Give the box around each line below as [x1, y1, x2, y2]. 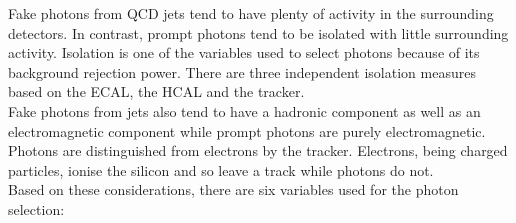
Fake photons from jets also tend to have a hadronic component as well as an [8, 100, 481, 121]
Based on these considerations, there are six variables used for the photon [8, 179, 459, 200]
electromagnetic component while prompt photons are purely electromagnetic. [8, 120, 486, 141]
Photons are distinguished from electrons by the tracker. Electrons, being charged [8, 140, 508, 161]
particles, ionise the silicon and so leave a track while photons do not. [8, 159, 434, 180]
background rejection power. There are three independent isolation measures [8, 61, 476, 82]
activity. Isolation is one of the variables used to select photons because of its [8, 42, 480, 63]
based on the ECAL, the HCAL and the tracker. [8, 81, 305, 102]
